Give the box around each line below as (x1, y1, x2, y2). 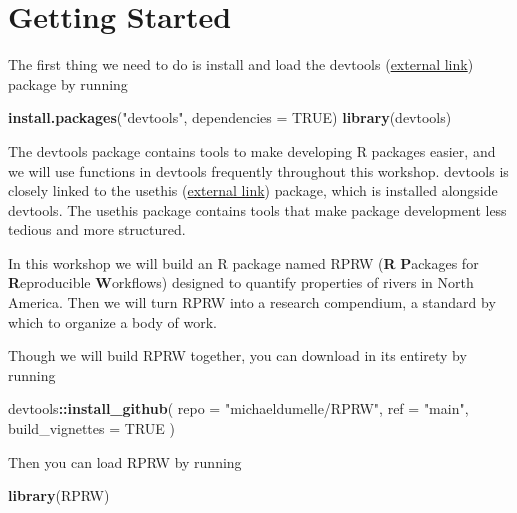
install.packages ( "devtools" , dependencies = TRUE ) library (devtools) (8, 107, 452, 128)
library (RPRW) (8, 485, 110, 506)
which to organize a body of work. (8, 311, 217, 332)
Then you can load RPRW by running (8, 451, 242, 472)
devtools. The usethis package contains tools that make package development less (8, 199, 507, 220)
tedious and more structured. (8, 219, 186, 240)
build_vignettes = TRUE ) (8, 418, 175, 439)
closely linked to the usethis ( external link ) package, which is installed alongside (8, 180, 498, 201)
